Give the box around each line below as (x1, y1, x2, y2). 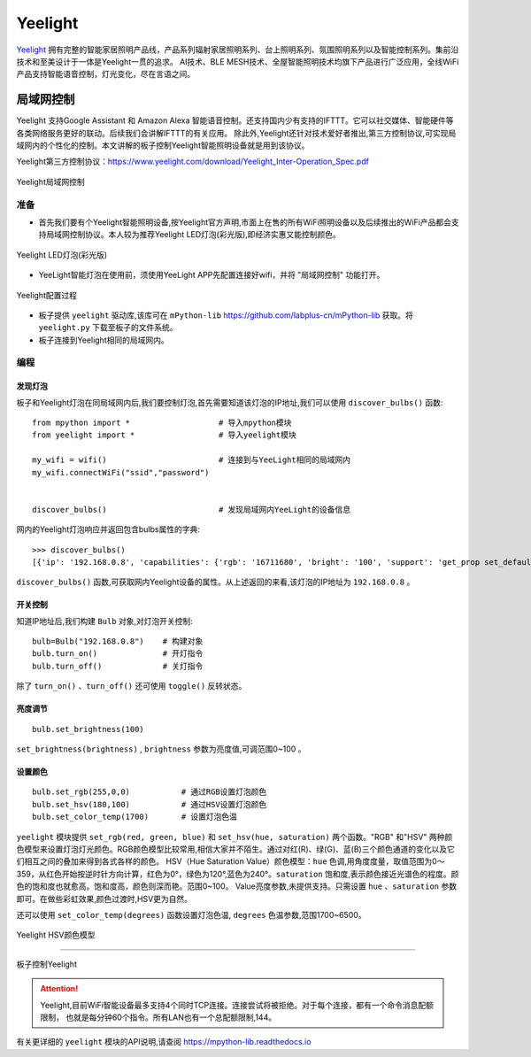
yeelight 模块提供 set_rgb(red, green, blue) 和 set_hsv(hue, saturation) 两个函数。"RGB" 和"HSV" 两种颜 (16, 831, 453, 842)
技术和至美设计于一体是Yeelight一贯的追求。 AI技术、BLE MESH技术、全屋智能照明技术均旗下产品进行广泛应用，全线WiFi (16, 56, 459, 66)
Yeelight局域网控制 (16, 176, 85, 187)
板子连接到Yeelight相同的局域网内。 (38, 335, 169, 345)
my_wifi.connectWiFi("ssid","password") (32, 467, 210, 477)
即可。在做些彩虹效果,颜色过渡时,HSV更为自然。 (16, 893, 193, 904)
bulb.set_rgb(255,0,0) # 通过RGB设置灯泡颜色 (32, 787, 267, 797)
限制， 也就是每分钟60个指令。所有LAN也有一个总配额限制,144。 (40, 1012, 277, 1022)
